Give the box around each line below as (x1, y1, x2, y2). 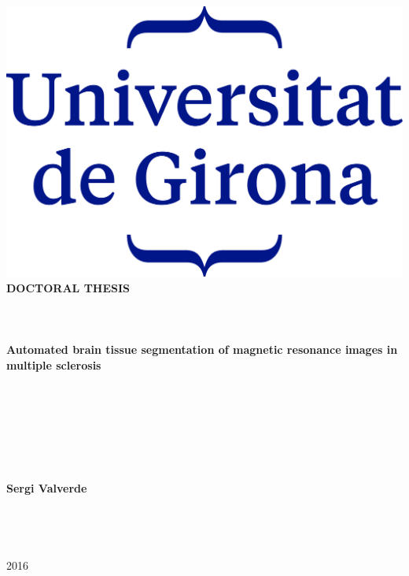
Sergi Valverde (6, 480, 87, 496)
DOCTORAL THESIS (6, 279, 131, 295)
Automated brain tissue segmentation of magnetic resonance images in (6, 341, 398, 358)
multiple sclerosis (6, 356, 101, 373)
